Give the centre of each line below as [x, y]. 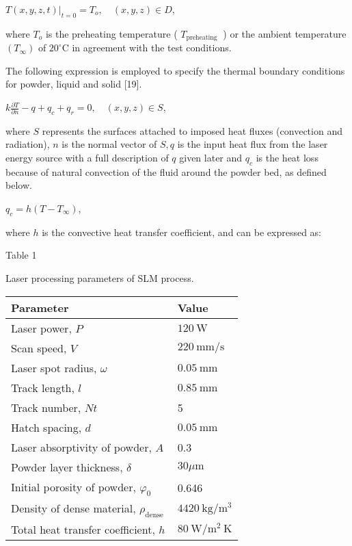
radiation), [28, 144]
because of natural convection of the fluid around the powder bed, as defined [166, 171]
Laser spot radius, [54, 367]
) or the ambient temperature [285, 33]
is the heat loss [287, 158]
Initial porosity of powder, [73, 486]
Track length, [43, 387]
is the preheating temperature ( [111, 33]
